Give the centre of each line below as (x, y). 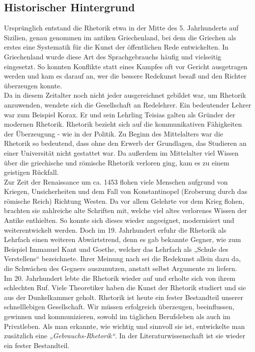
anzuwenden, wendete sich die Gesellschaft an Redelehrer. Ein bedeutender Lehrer (128, 104)
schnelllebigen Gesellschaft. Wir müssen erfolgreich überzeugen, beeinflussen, (119, 307)
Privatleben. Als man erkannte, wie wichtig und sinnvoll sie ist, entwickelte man (125, 326)
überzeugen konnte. (33, 85)
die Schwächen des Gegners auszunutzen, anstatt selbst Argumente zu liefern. (121, 268)
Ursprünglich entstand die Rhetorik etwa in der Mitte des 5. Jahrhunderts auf (121, 28)
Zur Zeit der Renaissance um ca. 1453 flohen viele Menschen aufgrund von (116, 181)
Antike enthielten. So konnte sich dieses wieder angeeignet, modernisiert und (119, 220)
